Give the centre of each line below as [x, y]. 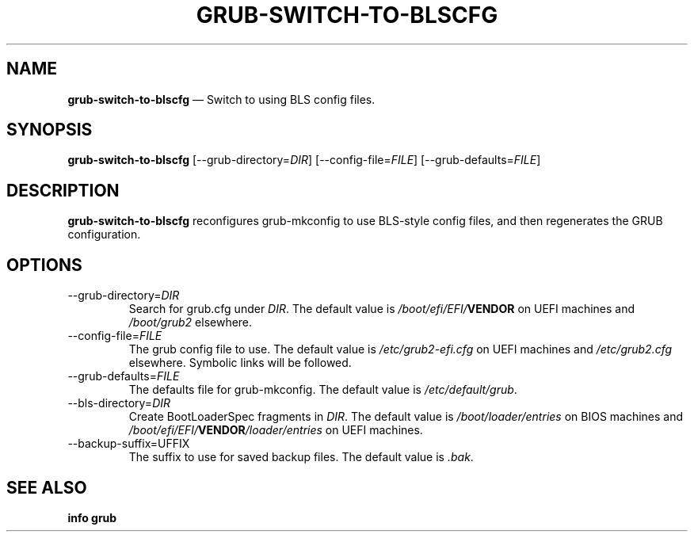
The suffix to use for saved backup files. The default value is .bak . [301, 457]
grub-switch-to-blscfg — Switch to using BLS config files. [221, 99]
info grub [92, 517]
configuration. [104, 235]
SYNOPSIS [50, 130]
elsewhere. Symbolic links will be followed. [240, 363]
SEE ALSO [47, 487]
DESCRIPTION [63, 190]
